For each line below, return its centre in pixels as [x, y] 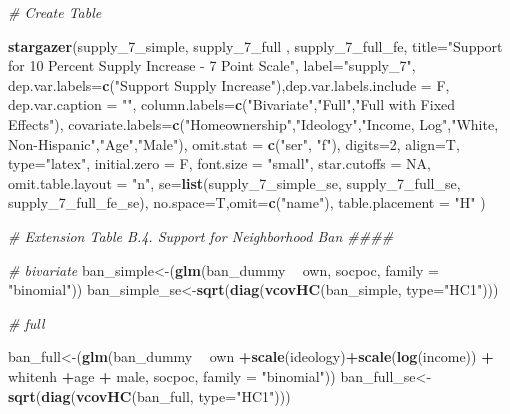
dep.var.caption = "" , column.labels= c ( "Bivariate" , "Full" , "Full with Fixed [232, 104]
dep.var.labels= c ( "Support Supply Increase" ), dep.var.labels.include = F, [229, 84]
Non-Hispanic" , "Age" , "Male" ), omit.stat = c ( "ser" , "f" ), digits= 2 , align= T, [234, 143]
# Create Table [55, 12]
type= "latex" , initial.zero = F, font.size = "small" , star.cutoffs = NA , [219, 163]
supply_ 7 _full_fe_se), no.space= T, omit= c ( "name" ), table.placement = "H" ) [247, 202]
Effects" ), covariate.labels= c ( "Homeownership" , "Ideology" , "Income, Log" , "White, [253, 123]
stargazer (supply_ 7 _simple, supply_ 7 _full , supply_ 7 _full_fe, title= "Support [255, 45]
